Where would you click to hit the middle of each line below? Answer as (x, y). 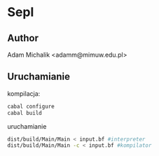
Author (23, 38)
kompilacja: (24, 93)
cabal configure (31, 106)
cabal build (25, 113)
